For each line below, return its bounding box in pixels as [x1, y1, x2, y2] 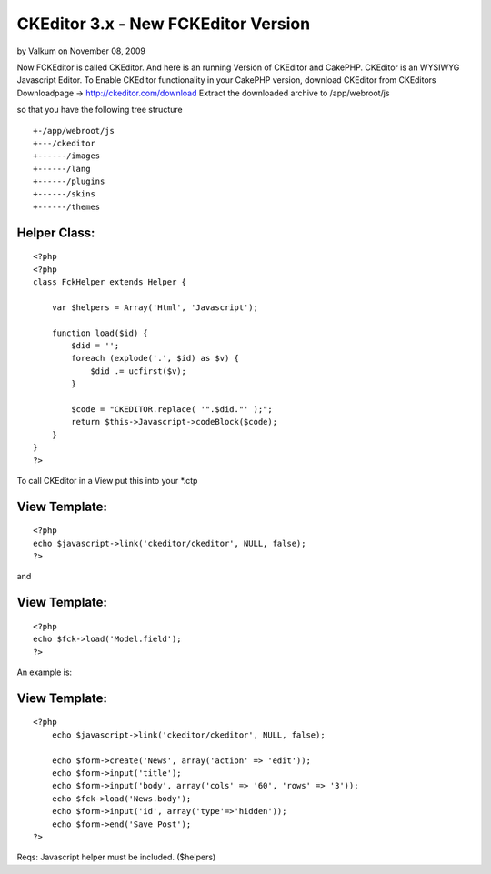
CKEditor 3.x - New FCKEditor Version [16, 14, 311, 34]
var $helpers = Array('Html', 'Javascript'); [51, 302, 259, 313]
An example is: [16, 667, 73, 678]
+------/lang [33, 164, 91, 174]
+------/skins [33, 189, 95, 199]
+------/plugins [33, 176, 105, 186]
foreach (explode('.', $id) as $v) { [71, 353, 240, 364]
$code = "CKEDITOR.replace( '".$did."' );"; [71, 404, 273, 414]
